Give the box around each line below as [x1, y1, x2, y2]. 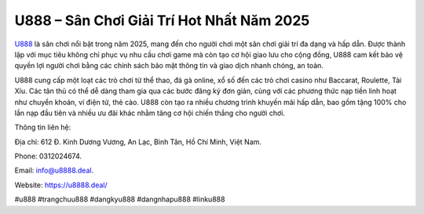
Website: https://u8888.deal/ [14, 180, 108, 190]
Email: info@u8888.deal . [14, 165, 94, 176]
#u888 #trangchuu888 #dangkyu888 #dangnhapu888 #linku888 [14, 194, 225, 204]
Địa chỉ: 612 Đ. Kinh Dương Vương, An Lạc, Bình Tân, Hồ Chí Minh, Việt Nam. [14, 137, 262, 147]
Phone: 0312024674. [14, 151, 82, 161]
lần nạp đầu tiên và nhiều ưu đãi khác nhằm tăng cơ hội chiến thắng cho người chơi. [14, 108, 286, 118]
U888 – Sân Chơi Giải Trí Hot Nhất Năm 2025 [14, 12, 310, 29]
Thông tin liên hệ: [14, 122, 71, 132]
